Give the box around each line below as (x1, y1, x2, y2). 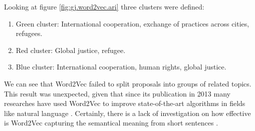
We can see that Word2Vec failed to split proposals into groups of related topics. (4, 78, 251, 88)
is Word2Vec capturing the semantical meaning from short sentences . (4, 117, 218, 128)
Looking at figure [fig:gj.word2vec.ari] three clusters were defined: (4, 1, 204, 11)
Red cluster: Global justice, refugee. (16, 44, 126, 55)
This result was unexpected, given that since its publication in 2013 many (4, 88, 230, 98)
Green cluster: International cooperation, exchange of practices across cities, (16, 18, 249, 28)
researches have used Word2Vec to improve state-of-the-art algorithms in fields (4, 98, 245, 108)
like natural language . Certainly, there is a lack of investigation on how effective (4, 107, 251, 118)
